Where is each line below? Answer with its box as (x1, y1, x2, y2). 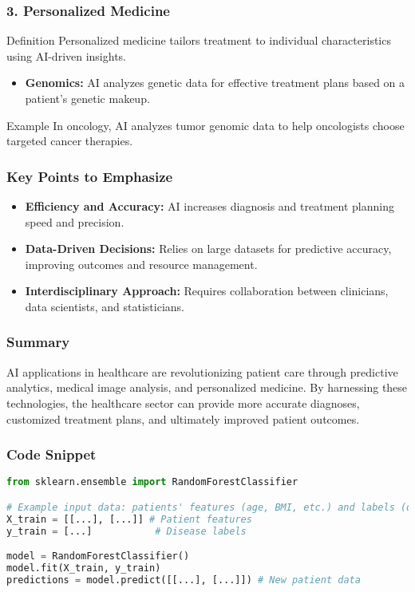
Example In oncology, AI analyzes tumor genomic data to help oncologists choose (6, 116, 405, 133)
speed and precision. (25, 213, 125, 230)
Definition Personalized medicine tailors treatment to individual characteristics (6, 32, 391, 49)
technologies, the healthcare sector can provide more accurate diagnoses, (6, 394, 360, 411)
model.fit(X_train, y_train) (6, 562, 161, 574)
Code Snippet (6, 444, 97, 464)
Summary (6, 332, 70, 352)
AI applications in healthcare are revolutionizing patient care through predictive (6, 363, 398, 380)
